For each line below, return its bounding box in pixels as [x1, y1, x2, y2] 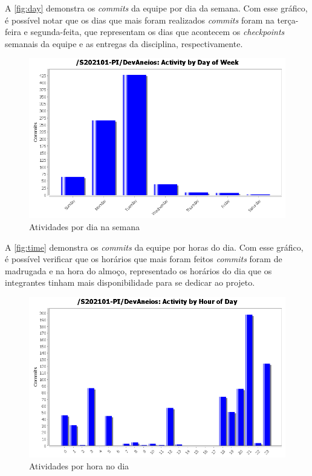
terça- [277, 13, 299, 26]
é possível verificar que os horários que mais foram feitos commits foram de [5, 252, 282, 265]
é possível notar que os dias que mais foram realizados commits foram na [5, 13, 275, 26]
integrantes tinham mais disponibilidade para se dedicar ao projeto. [5, 276, 255, 289]
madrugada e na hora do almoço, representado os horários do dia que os [5, 264, 272, 277]
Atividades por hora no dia [29, 459, 129, 472]
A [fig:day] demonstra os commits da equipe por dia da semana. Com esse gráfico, [5, 2, 308, 14]
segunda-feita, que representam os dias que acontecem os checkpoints [30, 25, 285, 38]
